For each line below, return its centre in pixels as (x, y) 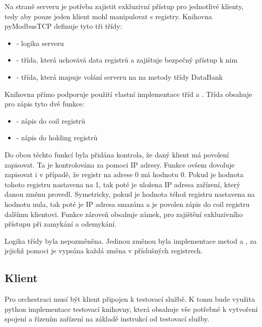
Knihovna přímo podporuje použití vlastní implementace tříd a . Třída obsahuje (128, 94)
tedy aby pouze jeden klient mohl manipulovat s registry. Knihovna (109, 16)
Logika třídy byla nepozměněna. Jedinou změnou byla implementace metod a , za (131, 240)
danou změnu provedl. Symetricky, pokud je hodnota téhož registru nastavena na (130, 194)
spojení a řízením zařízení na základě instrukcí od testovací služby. (107, 319)
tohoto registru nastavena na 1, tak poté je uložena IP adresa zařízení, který (122, 184)
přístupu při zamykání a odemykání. (61, 224)
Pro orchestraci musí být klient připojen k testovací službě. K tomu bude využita (130, 299)
